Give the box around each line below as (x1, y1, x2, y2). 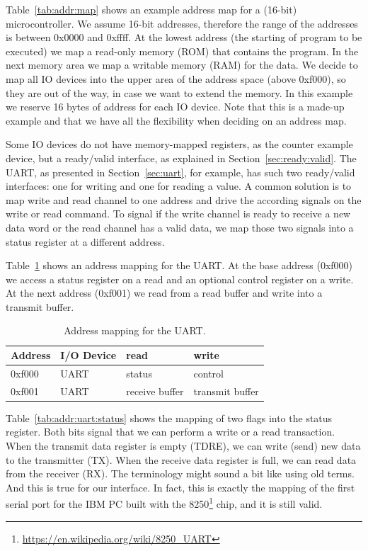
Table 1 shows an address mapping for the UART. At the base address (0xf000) (6, 258, 353, 273)
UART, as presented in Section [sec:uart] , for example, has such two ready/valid (6, 164, 355, 179)
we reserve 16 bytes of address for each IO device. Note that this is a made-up (6, 99, 345, 114)
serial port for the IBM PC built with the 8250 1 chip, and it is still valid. (6, 494, 323, 511)
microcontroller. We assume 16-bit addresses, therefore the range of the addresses (6, 16, 358, 30)
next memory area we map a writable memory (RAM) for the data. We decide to (6, 57, 358, 72)
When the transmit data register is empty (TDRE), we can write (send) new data (6, 438, 361, 453)
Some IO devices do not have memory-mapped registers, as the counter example (6, 137, 353, 152)
